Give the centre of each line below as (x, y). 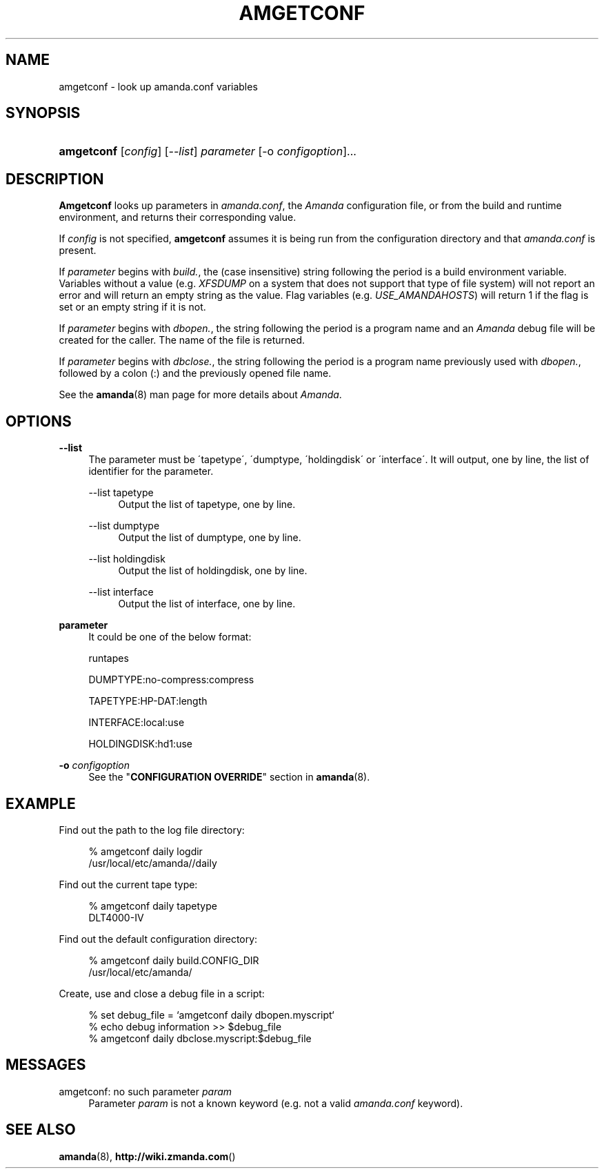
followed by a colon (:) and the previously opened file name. (195, 373)
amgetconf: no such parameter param (145, 1091)
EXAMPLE (41, 803)
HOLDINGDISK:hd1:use (140, 744)
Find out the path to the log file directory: (152, 830)
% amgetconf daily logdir (145, 851)
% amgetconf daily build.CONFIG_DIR (174, 960)
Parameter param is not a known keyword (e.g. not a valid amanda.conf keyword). (276, 1103)
